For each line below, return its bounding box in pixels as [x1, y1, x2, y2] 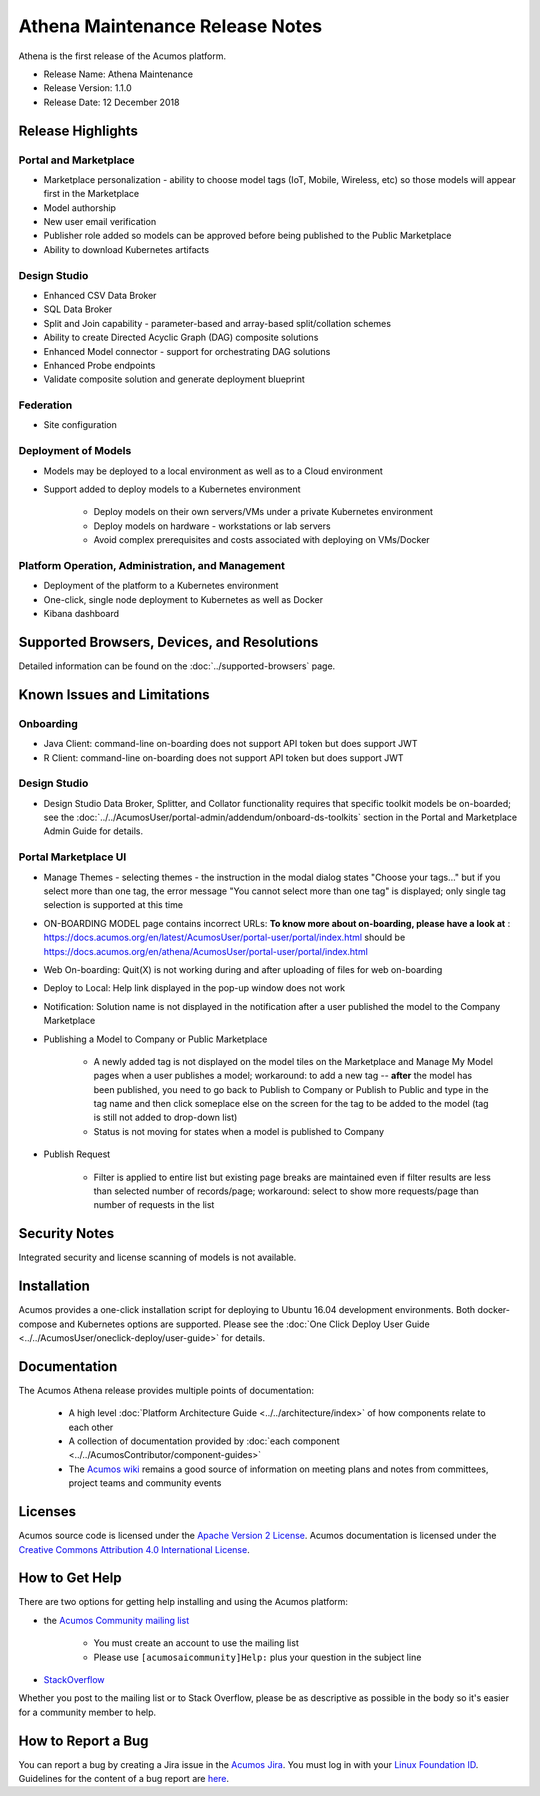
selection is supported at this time [43, 899, 184, 911]
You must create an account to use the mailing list [93, 1637, 299, 1649]
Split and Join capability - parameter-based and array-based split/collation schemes [43, 317, 392, 329]
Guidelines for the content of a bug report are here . [18, 1773, 230, 1785]
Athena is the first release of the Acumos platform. [18, 50, 227, 62]
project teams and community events [68, 1477, 222, 1489]
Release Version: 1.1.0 [43, 82, 132, 94]
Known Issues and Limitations [18, 686, 210, 703]
